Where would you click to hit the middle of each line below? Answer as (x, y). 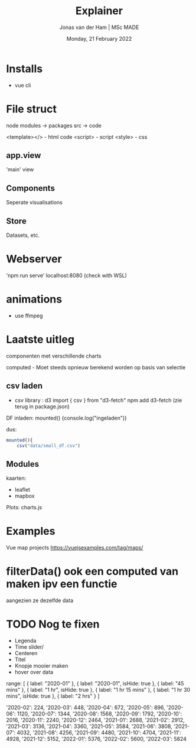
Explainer (99, 11)
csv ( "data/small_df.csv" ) (49, 445)
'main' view (20, 170)
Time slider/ (29, 647)
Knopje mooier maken (41, 666)
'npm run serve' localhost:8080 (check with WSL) (66, 275)
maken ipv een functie (62, 584)
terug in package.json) (42, 406)
